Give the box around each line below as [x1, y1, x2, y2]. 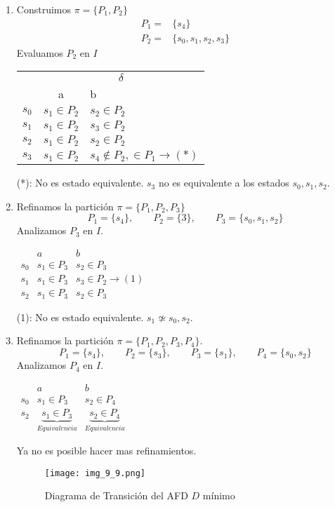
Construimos [16, 2, 71, 16]
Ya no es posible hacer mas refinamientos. [16, 443, 197, 458]
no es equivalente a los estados [158, 175, 289, 190]
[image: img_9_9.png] [44, 468, 145, 478]
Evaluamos [16, 45, 63, 60]
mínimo [202, 488, 235, 503]
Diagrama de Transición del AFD [44, 488, 188, 503]
